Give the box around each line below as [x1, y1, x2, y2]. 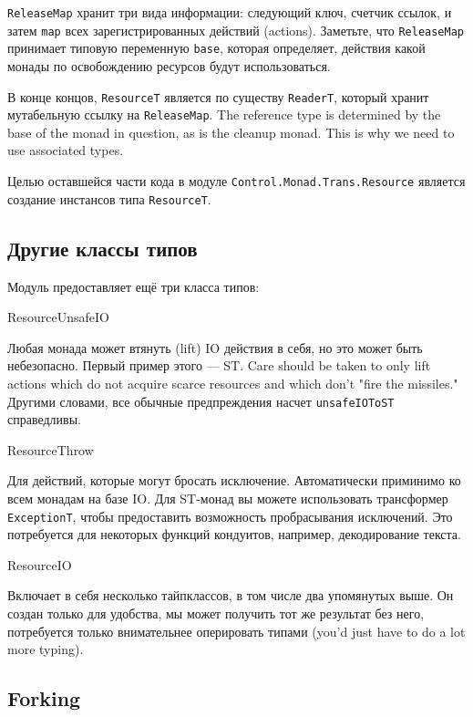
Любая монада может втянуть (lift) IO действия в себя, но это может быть [7, 338, 423, 357]
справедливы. [7, 410, 81, 429]
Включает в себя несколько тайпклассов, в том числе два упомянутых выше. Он [7, 586, 454, 605]
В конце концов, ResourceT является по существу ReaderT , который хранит [7, 87, 429, 106]
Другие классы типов [7, 234, 198, 262]
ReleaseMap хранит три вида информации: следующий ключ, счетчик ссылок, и [7, 3, 452, 21]
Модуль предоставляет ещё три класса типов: [7, 276, 260, 296]
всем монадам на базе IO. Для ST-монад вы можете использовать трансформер [7, 488, 448, 507]
